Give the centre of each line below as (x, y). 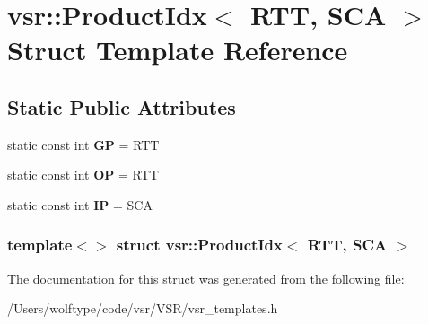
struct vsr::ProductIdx (199, 245)
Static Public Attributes (122, 106)
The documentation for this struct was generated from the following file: (206, 278)
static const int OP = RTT (83, 175)
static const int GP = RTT (83, 144)
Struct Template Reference (178, 50)
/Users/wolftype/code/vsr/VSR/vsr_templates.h (143, 308)
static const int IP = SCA (80, 204)
